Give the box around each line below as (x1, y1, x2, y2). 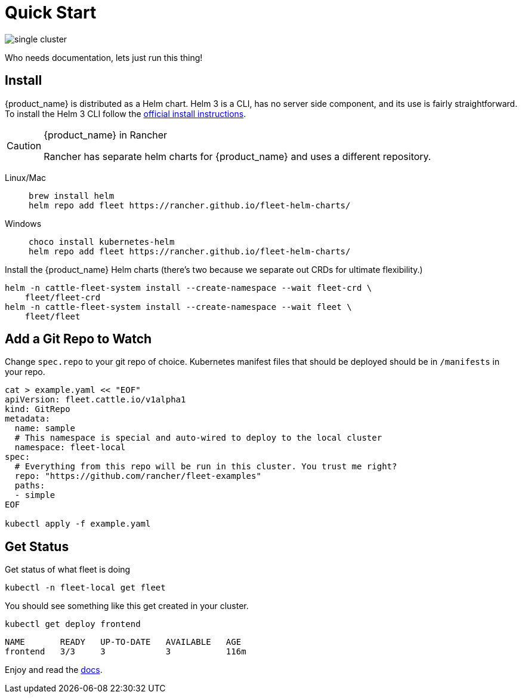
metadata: (5, 414, 50, 424)
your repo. (5, 367, 45, 377)
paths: (14, 481, 45, 491)
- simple (14, 490, 55, 500)
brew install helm (29, 190, 115, 201)
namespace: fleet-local (14, 442, 126, 453)
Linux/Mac (5, 172, 47, 183)
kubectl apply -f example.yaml (5, 519, 151, 529)
